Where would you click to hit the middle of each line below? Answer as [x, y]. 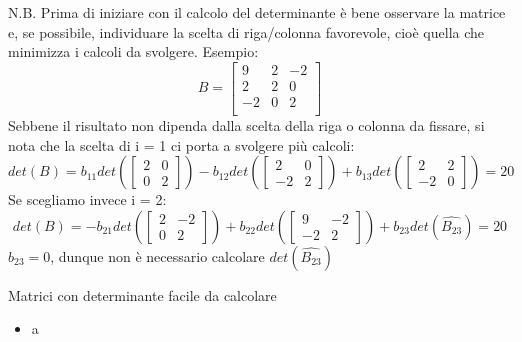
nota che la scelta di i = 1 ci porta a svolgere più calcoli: [181, 144]
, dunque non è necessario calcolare [157, 255]
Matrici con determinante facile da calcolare [142, 294]
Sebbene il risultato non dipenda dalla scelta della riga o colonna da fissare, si [246, 124]
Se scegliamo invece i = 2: [87, 199]
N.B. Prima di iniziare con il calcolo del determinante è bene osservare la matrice [257, 12]
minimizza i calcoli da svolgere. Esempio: [133, 51]
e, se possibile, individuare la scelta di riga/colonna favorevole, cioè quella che [246, 31]
